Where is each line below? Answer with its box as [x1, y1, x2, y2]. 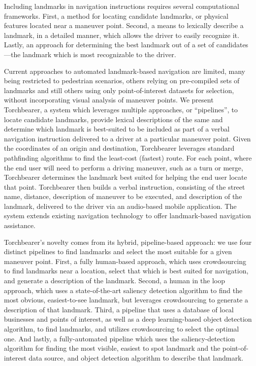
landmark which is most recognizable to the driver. [23, 49, 176, 59]
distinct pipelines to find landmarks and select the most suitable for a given [4, 246, 232, 257]
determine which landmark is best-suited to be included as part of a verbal [4, 124, 230, 134]
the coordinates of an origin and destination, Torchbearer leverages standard [4, 143, 235, 153]
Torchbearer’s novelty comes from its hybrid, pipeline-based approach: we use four [4, 236, 252, 247]
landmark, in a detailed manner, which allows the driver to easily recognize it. [4, 30, 239, 40]
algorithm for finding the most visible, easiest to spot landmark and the [4, 343, 221, 353]
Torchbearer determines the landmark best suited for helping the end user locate [4, 172, 247, 182]
